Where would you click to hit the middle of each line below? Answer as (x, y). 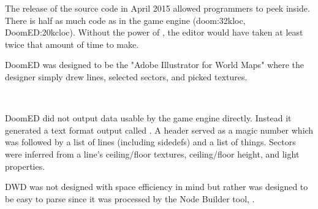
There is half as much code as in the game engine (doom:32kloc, (125, 20)
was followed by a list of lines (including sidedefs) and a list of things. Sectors (150, 142)
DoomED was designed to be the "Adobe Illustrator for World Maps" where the (154, 65)
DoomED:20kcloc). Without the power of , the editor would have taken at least (154, 32)
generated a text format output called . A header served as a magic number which (159, 130)
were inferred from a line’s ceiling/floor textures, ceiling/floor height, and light (152, 154)
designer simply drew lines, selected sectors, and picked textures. (126, 76)
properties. (25, 166)
